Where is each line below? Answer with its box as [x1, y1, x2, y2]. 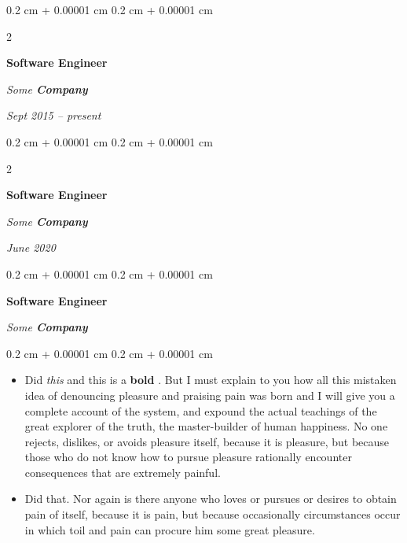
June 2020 [6, 239, 56, 256]
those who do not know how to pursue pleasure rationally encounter [24, 449, 352, 465]
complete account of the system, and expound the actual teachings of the [24, 402, 377, 419]
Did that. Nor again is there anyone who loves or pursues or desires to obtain [24, 490, 397, 507]
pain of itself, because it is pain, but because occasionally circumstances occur [24, 506, 401, 523]
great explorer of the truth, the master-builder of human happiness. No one [24, 418, 388, 434]
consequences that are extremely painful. [24, 464, 221, 480]
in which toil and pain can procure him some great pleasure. [24, 521, 315, 537]
